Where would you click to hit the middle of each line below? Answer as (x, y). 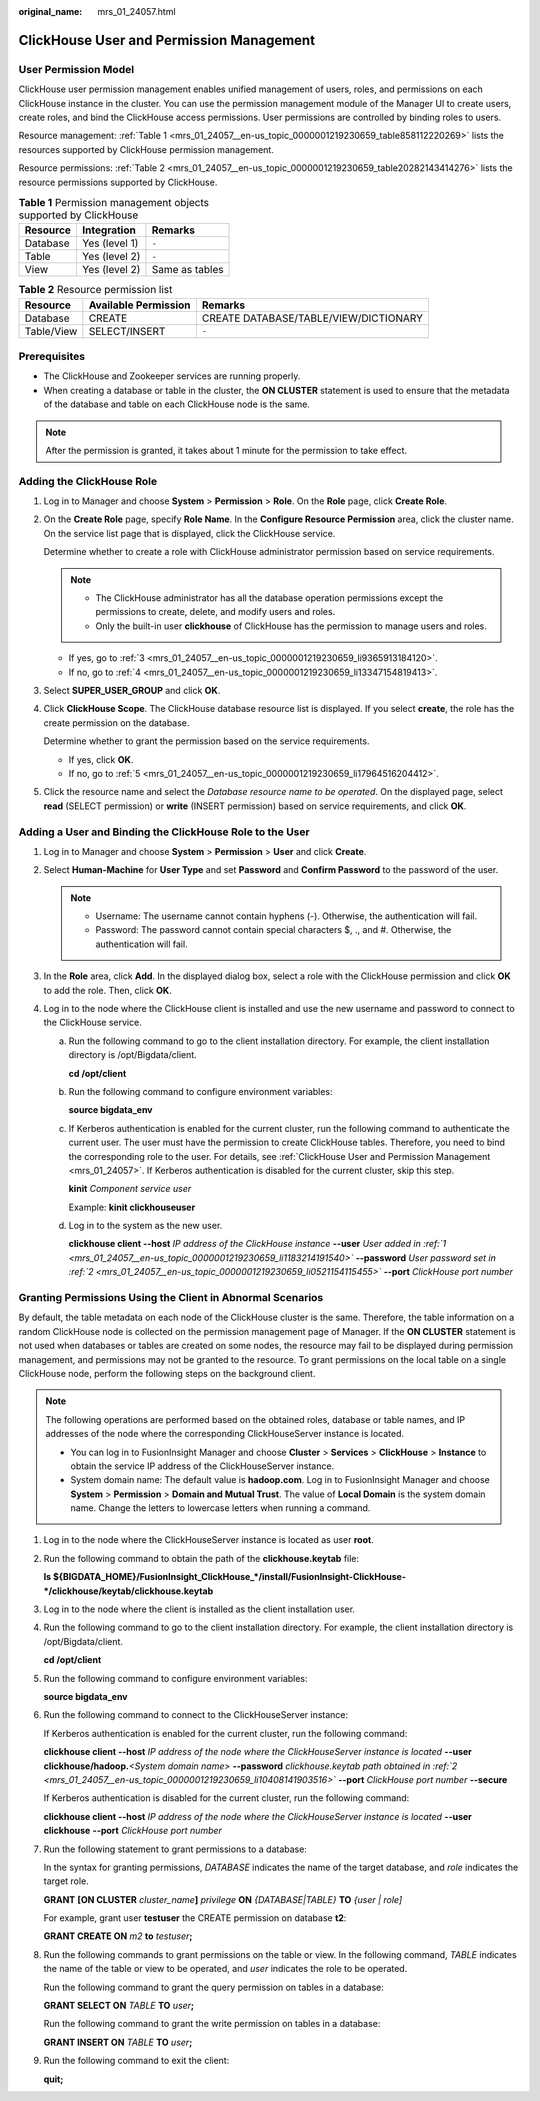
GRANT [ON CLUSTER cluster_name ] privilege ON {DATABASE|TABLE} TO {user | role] (223, 1899)
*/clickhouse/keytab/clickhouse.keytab (128, 1591)
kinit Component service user (130, 1189)
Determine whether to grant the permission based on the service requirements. (206, 741)
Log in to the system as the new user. (145, 1226)
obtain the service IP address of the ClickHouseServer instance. (202, 1466)
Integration (109, 230)
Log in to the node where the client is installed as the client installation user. (199, 1609)
